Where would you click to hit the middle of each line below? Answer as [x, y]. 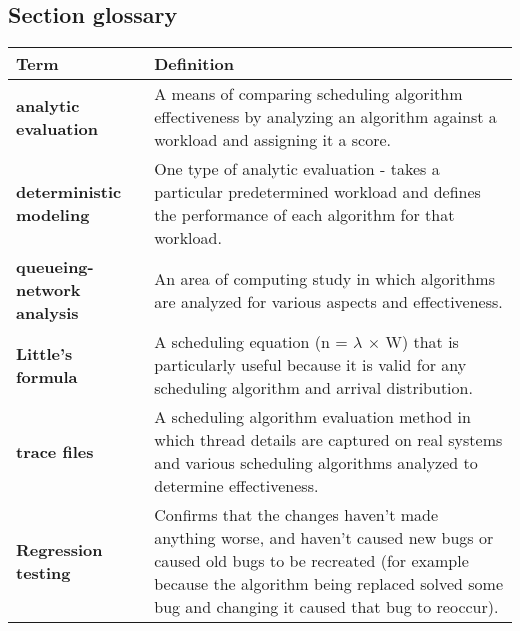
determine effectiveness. [236, 486]
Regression [59, 549]
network [48, 290]
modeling [53, 215]
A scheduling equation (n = [251, 342]
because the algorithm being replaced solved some [329, 584]
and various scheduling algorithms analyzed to [316, 463]
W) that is [422, 342]
